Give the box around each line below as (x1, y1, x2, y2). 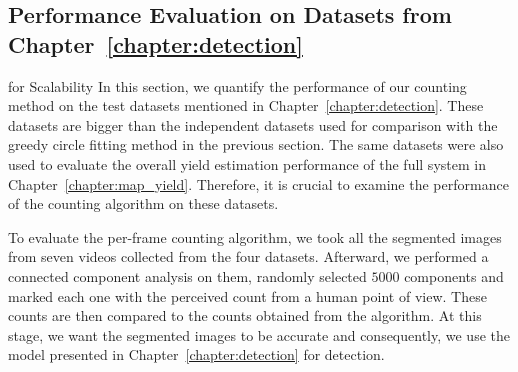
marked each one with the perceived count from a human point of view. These (8, 285, 487, 306)
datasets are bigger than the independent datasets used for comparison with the (8, 114, 498, 135)
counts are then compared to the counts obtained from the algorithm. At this (8, 305, 482, 326)
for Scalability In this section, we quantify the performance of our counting (8, 75, 467, 96)
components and (404, 265, 504, 286)
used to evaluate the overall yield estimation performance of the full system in (8, 153, 486, 174)
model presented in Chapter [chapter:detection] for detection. (8, 344, 385, 365)
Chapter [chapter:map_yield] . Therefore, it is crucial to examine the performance (8, 173, 509, 194)
